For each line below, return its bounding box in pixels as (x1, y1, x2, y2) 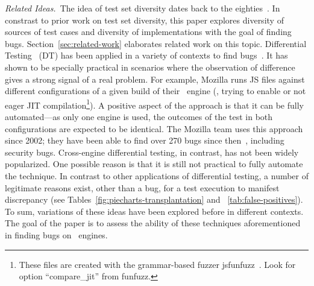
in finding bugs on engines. (5, 228, 108, 241)
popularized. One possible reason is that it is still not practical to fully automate (5, 157, 303, 170)
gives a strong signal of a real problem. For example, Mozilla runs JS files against (5, 72, 305, 85)
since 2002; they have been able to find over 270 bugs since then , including (5, 134, 284, 147)
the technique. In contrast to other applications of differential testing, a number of (5, 169, 309, 182)
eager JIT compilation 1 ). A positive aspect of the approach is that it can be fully (5, 97, 304, 111)
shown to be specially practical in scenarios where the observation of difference (5, 60, 295, 73)
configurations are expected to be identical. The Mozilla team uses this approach (5, 122, 303, 135)
